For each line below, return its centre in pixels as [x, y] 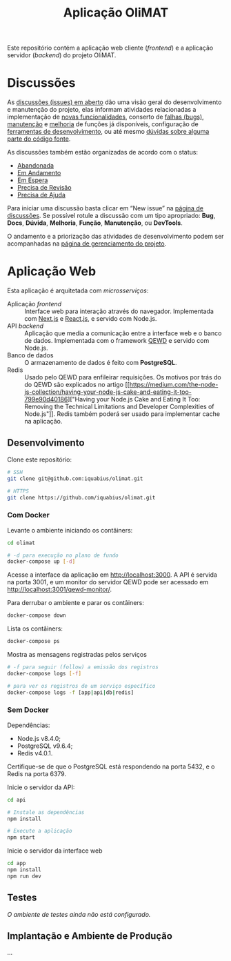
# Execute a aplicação [40, 831]
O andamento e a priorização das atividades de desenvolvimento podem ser [115, 237]
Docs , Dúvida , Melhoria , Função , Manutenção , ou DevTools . [95, 223]
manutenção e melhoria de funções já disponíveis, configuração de [103, 124]
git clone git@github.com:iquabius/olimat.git [75, 478]
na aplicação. [43, 422]
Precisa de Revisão [44, 188]
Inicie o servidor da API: [41, 787]
